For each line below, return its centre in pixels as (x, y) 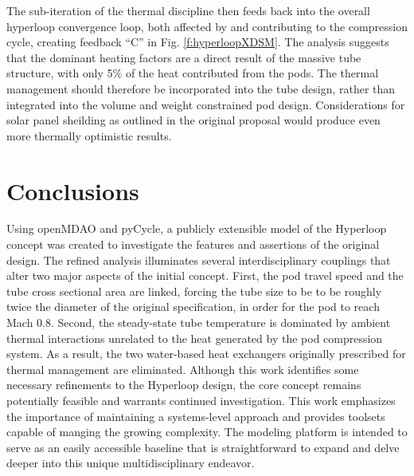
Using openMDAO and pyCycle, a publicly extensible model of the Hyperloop (197, 228)
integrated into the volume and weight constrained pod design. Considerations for (206, 104)
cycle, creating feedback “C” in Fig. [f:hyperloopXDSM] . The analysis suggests (198, 42)
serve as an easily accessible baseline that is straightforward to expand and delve (203, 447)
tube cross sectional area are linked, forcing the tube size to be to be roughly (194, 291)
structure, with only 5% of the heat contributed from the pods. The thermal (193, 73)
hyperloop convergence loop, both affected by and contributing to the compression (207, 26)
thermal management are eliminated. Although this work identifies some (183, 369)
